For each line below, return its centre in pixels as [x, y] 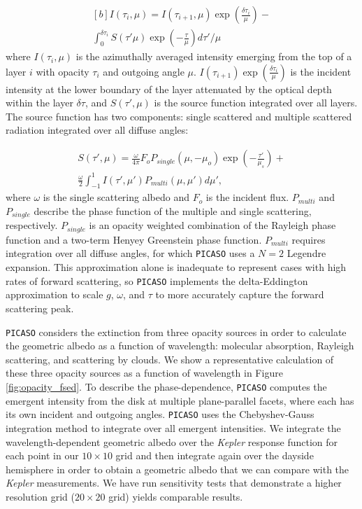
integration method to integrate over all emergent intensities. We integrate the [173, 427]
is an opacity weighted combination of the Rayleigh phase [212, 225]
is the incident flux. [247, 197]
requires [309, 239]
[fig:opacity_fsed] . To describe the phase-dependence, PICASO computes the [166, 387]
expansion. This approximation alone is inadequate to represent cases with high [176, 267]
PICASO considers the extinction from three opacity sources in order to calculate [176, 332]
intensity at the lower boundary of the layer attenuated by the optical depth [169, 89]
